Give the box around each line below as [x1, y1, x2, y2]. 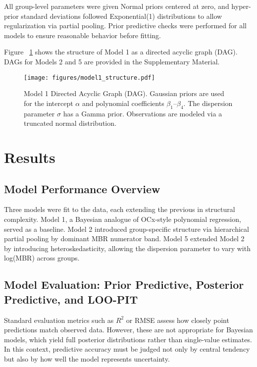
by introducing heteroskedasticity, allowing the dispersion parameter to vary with [4, 243, 251, 253]
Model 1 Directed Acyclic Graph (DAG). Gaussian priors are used [24, 88, 224, 99]
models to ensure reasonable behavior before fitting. [4, 30, 161, 40]
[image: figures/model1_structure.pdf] [24, 74, 155, 81]
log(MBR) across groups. [4, 253, 80, 263]
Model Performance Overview [4, 181, 160, 196]
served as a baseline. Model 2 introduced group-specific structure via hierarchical [4, 223, 249, 234]
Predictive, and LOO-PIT [4, 291, 138, 307]
